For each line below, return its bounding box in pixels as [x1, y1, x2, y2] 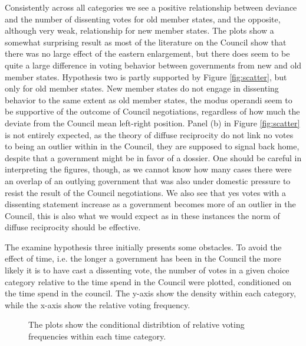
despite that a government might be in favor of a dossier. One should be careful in [5, 151, 302, 164]
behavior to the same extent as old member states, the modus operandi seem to [5, 93, 292, 106]
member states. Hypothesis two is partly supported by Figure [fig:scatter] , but [5, 70, 287, 83]
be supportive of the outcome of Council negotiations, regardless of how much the [5, 105, 300, 117]
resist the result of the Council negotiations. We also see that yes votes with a [5, 186, 287, 198]
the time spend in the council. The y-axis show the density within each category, [5, 287, 296, 299]
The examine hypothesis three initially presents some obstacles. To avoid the [5, 240, 282, 253]
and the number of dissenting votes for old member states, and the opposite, [5, 12, 281, 25]
